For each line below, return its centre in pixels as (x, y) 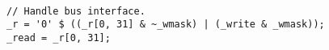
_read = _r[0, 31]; (59, 37)
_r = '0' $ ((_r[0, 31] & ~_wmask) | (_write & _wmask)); (166, 25)
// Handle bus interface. (76, 11)
